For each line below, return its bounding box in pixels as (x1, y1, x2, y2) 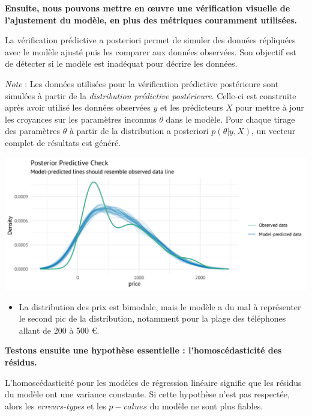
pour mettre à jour (235, 101, 304, 114)
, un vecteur (251, 124, 296, 137)
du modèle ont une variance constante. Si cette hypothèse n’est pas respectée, (5, 388, 290, 400)
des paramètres (5, 124, 60, 137)
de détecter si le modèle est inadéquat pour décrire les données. (5, 57, 238, 70)
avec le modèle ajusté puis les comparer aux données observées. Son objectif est (5, 45, 296, 58)
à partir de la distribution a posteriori (69, 124, 209, 137)
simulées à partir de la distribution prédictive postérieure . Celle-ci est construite (5, 89, 296, 102)
